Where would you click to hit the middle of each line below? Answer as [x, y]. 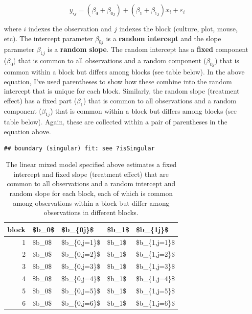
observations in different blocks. [91, 212]
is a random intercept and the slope [163, 38]
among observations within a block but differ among [91, 203]
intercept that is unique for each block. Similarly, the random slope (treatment [122, 91]
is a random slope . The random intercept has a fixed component [148, 49]
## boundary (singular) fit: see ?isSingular [79, 148]
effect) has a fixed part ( [40, 100]
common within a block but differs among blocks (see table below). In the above [124, 71]
